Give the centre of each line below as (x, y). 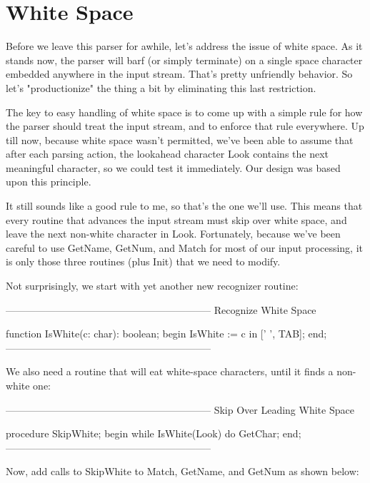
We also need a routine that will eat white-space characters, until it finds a (170, 371)
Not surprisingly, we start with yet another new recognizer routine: (152, 286)
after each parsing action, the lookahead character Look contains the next (167, 154)
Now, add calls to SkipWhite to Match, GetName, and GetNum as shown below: (182, 471)
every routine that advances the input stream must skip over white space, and (176, 219)
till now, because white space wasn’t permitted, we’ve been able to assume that (180, 139)
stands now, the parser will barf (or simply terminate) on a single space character (184, 60)
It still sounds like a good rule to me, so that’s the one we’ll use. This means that (184, 206)
